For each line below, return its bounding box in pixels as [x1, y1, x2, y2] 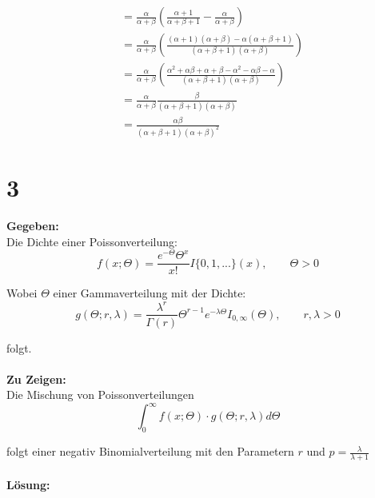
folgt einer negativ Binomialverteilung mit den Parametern [6, 443, 294, 460]
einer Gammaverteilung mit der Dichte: [53, 285, 246, 301]
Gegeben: [6, 217, 59, 234]
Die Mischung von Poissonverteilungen [6, 386, 194, 403]
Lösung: [6, 476, 50, 492]
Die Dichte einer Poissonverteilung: [6, 233, 178, 249]
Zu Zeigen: [6, 370, 66, 387]
